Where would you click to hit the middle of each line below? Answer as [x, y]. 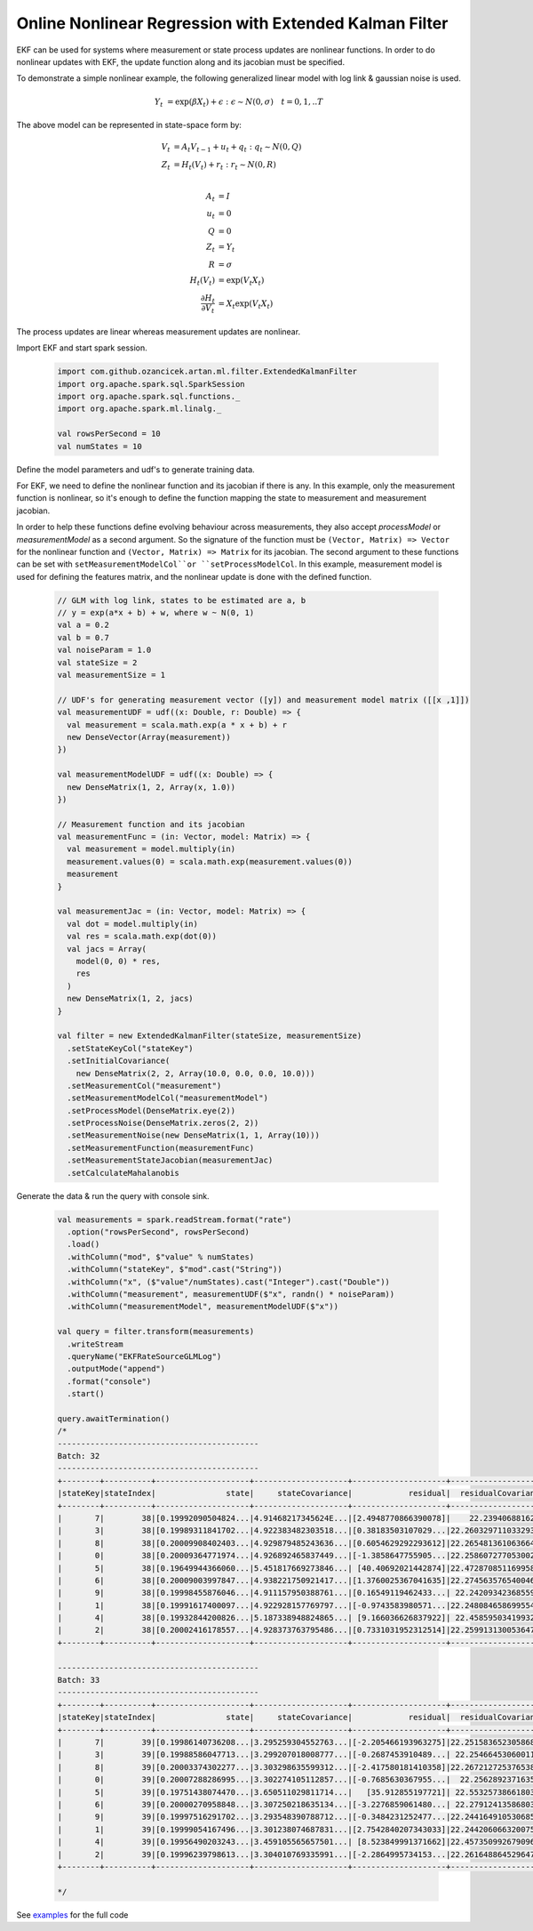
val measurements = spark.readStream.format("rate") [175, 1219]
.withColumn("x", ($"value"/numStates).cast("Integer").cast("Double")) [229, 1282]
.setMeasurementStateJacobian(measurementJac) [170, 1160]
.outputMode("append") [116, 1369]
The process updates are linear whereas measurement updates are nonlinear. [159, 331]
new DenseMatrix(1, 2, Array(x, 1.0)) [151, 787]
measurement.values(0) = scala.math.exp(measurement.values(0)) [210, 861]
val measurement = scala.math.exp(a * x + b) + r [177, 724]
